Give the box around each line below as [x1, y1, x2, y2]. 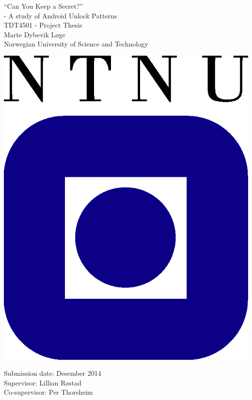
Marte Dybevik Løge [4, 29, 65, 39]
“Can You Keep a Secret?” [4, 1, 83, 11]
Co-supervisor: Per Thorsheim [4, 387, 93, 397]
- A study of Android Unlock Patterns [4, 10, 117, 20]
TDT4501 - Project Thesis [4, 20, 82, 30]
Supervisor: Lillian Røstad [4, 377, 82, 387]
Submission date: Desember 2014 [4, 368, 101, 378]
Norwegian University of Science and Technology [4, 39, 148, 49]
